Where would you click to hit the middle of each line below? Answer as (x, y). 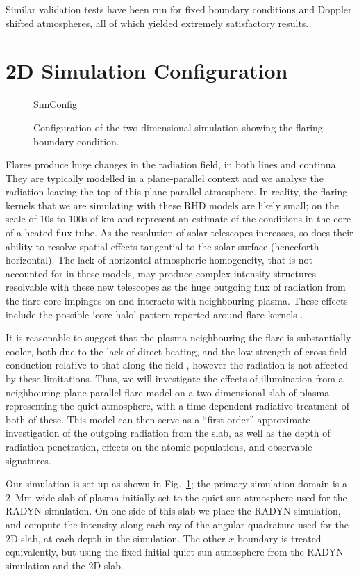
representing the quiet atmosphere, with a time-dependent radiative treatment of (178, 406)
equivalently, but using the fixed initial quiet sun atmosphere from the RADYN (175, 552)
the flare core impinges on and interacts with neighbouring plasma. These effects (177, 301)
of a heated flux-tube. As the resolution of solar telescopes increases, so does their (179, 233)
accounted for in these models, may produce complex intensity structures (161, 273)
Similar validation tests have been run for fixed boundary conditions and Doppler (179, 9)
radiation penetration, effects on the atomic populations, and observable (159, 446)
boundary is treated (279, 538)
